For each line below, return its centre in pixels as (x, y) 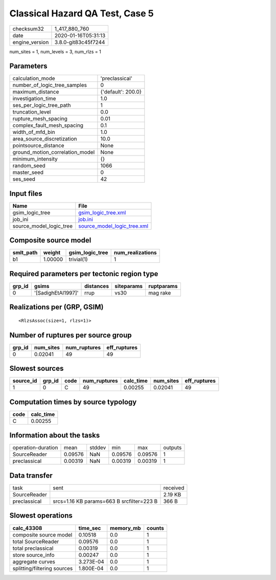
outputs (172, 448)
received (174, 487)
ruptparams (163, 286)
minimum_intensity (35, 159)
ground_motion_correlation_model (54, 152)
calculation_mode (34, 78)
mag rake (160, 293)
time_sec (90, 528)
